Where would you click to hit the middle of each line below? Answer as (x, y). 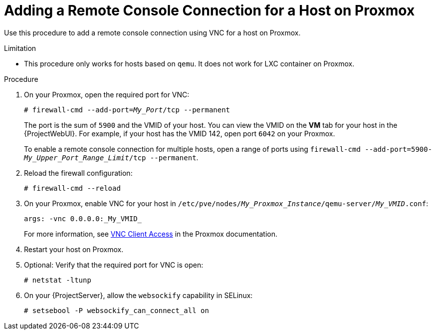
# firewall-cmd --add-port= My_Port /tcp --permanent (127, 110)
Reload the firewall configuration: (78, 173)
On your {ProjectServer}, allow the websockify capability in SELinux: (138, 295)
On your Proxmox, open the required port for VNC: (107, 94)
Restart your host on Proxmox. (74, 249)
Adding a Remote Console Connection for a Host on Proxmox (210, 10)
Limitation (20, 48)
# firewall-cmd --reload (72, 188)
